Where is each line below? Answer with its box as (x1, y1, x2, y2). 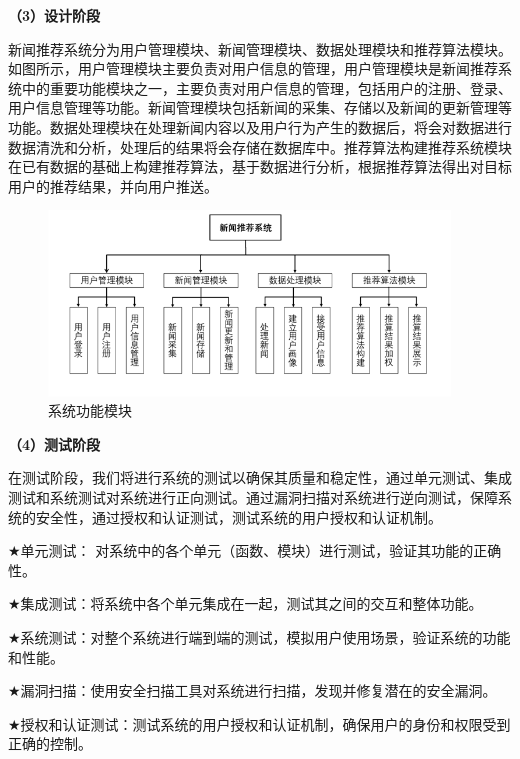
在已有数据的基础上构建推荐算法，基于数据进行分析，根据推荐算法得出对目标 (8, 156, 512, 177)
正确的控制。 (8, 733, 92, 754)
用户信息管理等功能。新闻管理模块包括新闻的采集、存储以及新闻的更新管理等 (8, 97, 512, 118)
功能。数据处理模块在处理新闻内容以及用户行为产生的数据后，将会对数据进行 (8, 116, 512, 137)
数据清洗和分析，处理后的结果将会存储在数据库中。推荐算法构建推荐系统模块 (8, 136, 512, 157)
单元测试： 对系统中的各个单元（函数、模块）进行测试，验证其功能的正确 (20, 540, 502, 561)
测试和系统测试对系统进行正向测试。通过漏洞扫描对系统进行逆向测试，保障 (8, 486, 498, 507)
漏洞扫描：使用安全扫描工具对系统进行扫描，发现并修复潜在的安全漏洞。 (20, 680, 497, 701)
